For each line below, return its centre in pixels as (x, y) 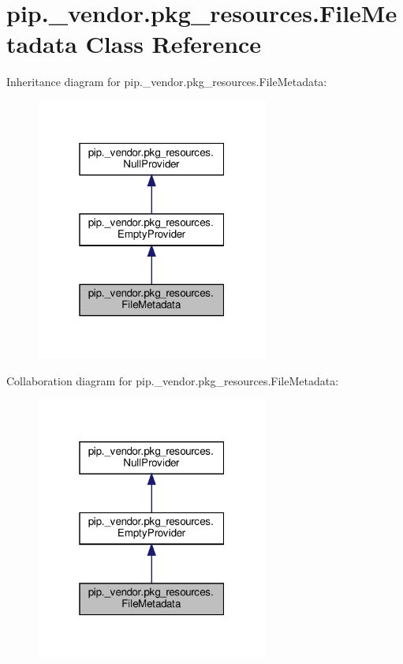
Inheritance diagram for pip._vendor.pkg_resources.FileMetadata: (167, 82)
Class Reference (174, 44)
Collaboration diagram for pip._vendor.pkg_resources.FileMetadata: (173, 380)
